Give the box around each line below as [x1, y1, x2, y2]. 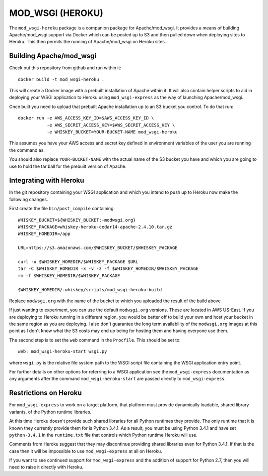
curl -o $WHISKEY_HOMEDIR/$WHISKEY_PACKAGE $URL [18, 259, 138, 264]
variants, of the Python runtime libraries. [9, 409, 92, 415]
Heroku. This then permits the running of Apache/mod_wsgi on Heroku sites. [9, 39, 166, 45]
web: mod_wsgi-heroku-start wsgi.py [18, 349, 107, 355]
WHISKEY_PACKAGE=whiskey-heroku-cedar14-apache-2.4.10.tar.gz [18, 224, 173, 230]
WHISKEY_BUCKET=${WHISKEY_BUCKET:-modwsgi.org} [18, 217, 136, 223]
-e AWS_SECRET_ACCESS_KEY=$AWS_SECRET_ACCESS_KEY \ [46, 122, 175, 128]
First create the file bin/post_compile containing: [9, 206, 115, 212]
